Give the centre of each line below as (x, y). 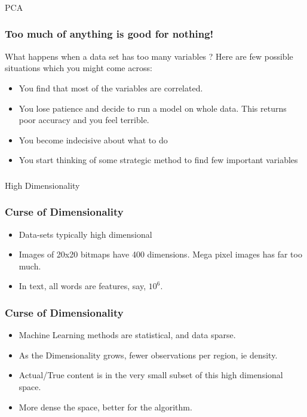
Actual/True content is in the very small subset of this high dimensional (151, 375)
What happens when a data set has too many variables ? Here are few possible (149, 56)
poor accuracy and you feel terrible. (84, 120)
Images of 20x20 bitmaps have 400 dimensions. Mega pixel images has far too (160, 254)
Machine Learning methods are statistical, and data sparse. (127, 335)
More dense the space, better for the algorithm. (105, 407)
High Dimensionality (42, 185)
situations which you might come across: (79, 68)
